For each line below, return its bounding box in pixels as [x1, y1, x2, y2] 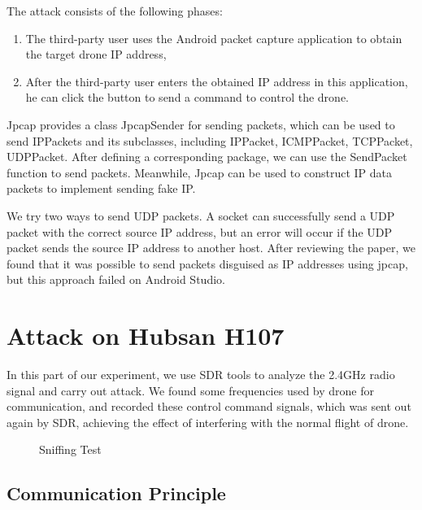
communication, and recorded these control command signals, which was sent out [7, 398, 411, 415]
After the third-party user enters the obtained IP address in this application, [25, 72, 408, 89]
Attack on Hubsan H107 [7, 319, 285, 352]
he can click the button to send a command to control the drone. [25, 89, 349, 106]
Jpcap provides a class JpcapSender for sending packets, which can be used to [7, 116, 395, 133]
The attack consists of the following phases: [7, 2, 223, 19]
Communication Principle [7, 481, 226, 506]
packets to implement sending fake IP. [7, 180, 196, 197]
